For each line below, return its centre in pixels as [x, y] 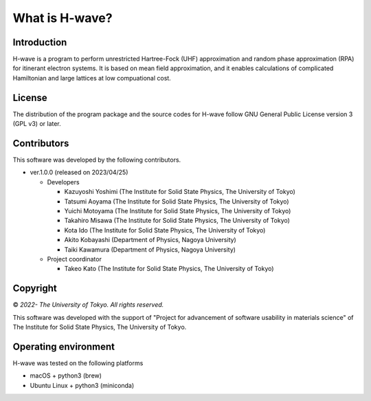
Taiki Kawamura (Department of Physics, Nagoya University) [150, 249]
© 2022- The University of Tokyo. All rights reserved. [88, 305]
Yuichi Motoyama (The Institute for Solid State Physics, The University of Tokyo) [178, 211]
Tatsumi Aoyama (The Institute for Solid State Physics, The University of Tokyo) [177, 201]
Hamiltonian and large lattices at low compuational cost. [92, 78]
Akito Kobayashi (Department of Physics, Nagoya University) [150, 240]
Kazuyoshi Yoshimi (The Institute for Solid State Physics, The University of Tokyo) [180, 192]
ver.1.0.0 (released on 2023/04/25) [79, 173]
